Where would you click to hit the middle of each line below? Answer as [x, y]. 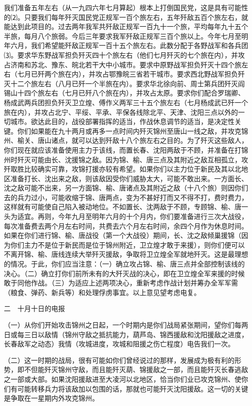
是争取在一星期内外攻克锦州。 [51, 398]
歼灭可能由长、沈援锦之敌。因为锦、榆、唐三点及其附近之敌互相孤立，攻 [133, 159]
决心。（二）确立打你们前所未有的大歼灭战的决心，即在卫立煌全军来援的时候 [124, 273]
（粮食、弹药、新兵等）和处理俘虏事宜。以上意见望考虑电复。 [102, 292]
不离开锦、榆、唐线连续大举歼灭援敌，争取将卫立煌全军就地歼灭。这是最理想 [126, 254]
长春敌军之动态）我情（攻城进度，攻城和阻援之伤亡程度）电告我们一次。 [119, 344]
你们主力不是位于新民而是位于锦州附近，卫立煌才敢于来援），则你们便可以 [127, 244]
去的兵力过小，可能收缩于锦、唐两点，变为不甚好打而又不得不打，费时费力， [126, 197]
